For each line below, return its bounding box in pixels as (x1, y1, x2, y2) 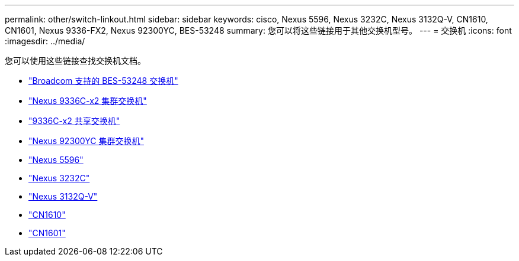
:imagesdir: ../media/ (5, 36, 85, 46)
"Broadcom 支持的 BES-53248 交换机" (28, 76, 178, 86)
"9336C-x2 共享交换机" (28, 116, 120, 126)
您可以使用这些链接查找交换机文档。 (5, 56, 146, 66)
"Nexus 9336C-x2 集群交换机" (28, 96, 147, 106)
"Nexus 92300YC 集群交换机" (28, 136, 144, 146)
